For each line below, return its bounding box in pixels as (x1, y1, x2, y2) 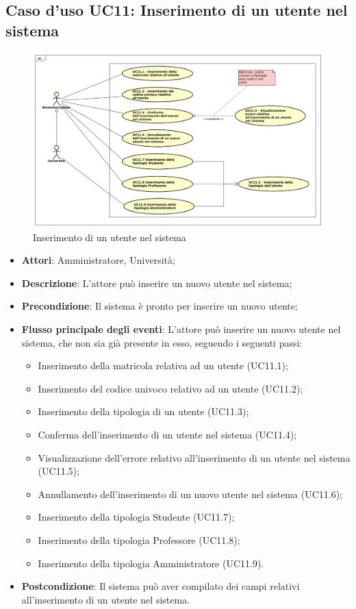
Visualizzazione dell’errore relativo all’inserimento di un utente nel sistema (38, 450, 351, 464)
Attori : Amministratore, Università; (21, 253, 175, 267)
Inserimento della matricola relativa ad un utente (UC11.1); (38, 358, 288, 373)
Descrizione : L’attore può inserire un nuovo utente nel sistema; (21, 275, 292, 290)
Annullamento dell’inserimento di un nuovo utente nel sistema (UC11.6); (38, 486, 342, 501)
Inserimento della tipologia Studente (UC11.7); (38, 510, 235, 524)
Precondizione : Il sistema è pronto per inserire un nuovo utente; (21, 299, 298, 313)
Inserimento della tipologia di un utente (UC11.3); (38, 404, 249, 419)
